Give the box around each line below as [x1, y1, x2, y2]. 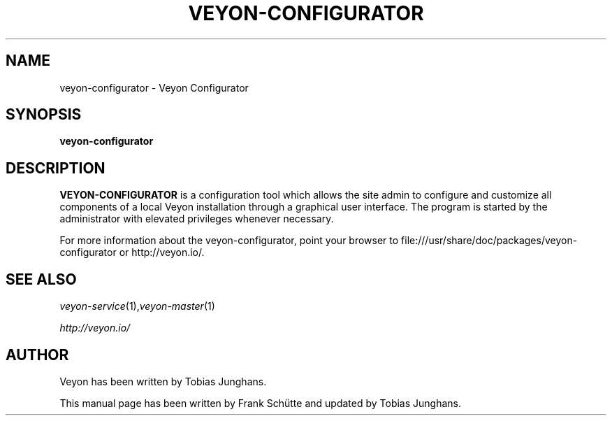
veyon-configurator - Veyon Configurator [59, 81, 249, 94]
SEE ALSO [6, 270, 77, 288]
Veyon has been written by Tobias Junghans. [59, 375, 267, 387]
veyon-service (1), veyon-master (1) [59, 300, 215, 313]
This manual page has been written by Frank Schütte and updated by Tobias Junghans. [59, 397, 462, 409]
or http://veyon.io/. [119, 246, 205, 259]
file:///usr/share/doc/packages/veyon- [401, 234, 578, 247]
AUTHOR [6, 345, 69, 364]
